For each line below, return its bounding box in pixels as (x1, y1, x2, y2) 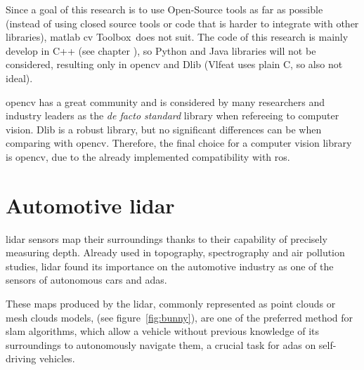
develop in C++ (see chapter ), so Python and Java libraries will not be (6, 43, 316, 58)
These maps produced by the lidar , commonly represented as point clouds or (6, 296, 336, 311)
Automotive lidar (6, 190, 175, 219)
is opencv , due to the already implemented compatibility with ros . (6, 149, 290, 164)
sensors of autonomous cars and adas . (6, 272, 167, 287)
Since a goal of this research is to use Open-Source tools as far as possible (6, 2, 323, 16)
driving (6, 351, 37, 366)
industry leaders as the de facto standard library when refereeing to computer (6, 108, 339, 123)
